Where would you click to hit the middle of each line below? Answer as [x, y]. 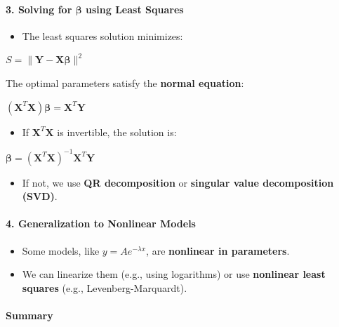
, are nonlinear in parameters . [218, 250]
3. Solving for [39, 9]
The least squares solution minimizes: [102, 35]
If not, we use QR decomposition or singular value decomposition [178, 182]
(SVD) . [40, 196]
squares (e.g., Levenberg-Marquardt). [105, 287]
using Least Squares [135, 9]
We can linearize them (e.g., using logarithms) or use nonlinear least [174, 274]
